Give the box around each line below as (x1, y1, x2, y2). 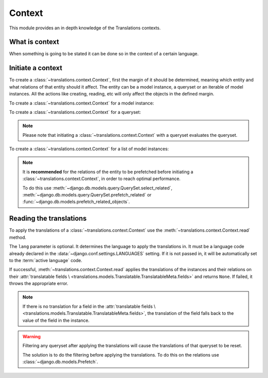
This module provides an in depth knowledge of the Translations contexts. (9, 25, 161, 31)
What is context (9, 38, 60, 46)
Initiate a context (9, 64, 63, 72)
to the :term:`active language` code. (9, 257, 82, 263)
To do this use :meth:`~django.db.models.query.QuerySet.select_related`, (22, 185, 173, 191)
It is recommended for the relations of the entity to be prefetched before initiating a (22, 169, 194, 175)
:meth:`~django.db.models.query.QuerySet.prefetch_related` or (22, 192, 152, 198)
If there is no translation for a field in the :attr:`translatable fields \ (22, 303, 156, 309)
